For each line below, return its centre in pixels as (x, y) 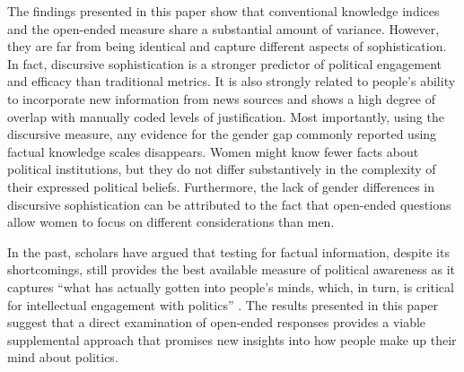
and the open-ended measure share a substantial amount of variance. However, (223, 28)
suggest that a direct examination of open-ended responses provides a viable (217, 322)
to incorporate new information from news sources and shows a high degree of (221, 98)
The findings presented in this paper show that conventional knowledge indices (223, 11)
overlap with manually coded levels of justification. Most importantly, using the (226, 116)
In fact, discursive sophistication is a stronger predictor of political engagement (225, 63)
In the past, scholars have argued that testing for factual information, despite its (228, 251)
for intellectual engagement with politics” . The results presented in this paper (223, 304)
